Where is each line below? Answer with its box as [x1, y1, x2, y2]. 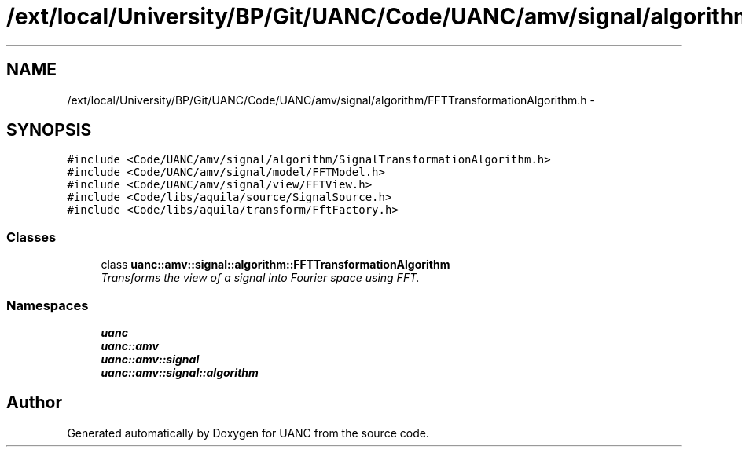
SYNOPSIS [6, 120, 92, 141]
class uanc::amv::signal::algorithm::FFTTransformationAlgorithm [101, 258, 450, 272]
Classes [6, 228, 57, 245]
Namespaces [6, 297, 89, 313]
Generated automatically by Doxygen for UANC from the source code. [67, 426, 429, 440]
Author [6, 393, 62, 413]
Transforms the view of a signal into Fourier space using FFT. [101, 271, 420, 285]
